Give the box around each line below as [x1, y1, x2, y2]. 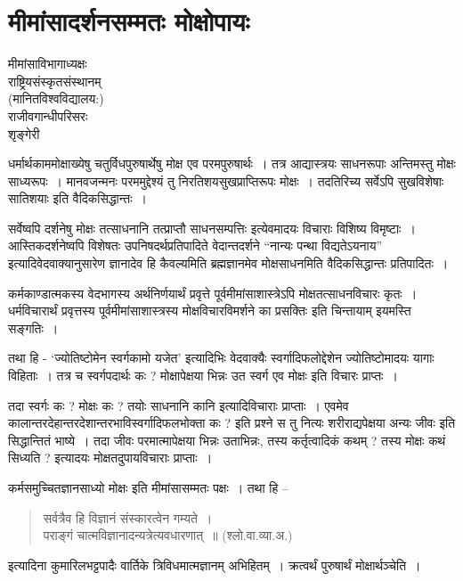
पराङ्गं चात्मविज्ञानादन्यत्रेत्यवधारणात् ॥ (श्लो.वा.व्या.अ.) [43, 526, 293, 544]
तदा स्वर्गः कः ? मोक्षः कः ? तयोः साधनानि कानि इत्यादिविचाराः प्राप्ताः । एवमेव [8, 396, 349, 414]
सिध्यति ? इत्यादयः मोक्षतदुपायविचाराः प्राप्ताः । [8, 448, 213, 467]
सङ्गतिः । [8, 318, 59, 337]
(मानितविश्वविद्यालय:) [8, 89, 104, 108]
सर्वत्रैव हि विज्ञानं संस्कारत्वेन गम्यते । [43, 508, 213, 527]
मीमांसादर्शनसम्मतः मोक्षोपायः [8, 3, 250, 39]
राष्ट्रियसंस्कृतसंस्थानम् [8, 71, 102, 90]
